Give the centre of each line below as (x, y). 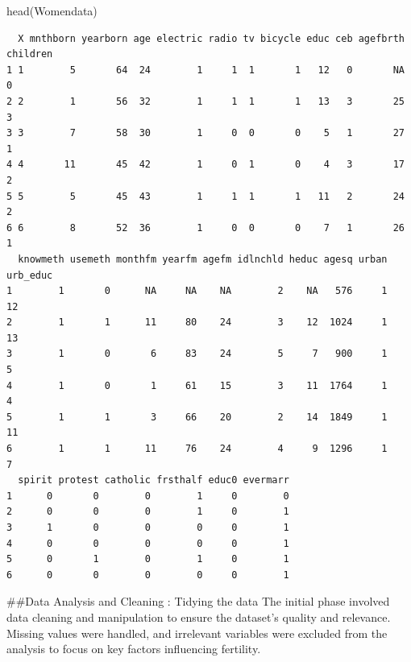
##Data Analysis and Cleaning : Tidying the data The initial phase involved (198, 601)
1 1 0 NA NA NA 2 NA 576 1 (197, 291)
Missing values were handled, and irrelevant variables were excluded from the (197, 633)
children (30, 54)
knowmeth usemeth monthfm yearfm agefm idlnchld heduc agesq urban (203, 259)
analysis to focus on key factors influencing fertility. (134, 649)
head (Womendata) (52, 10)
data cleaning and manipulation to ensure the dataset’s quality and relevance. (199, 616)
